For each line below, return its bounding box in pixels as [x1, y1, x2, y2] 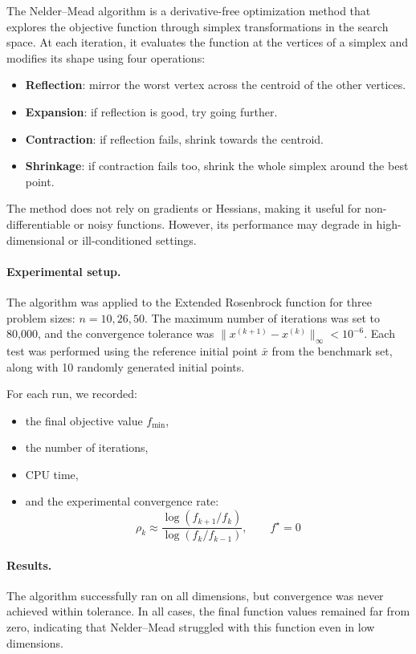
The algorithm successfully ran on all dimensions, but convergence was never [6, 587, 384, 603]
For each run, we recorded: [6, 385, 137, 402]
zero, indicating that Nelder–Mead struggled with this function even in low [6, 619, 375, 636]
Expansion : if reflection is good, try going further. [25, 103, 278, 120]
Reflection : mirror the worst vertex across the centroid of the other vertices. [25, 76, 406, 93]
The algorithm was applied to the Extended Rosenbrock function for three [6, 293, 372, 310]
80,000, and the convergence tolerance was [6, 325, 214, 342]
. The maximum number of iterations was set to [144, 309, 381, 326]
